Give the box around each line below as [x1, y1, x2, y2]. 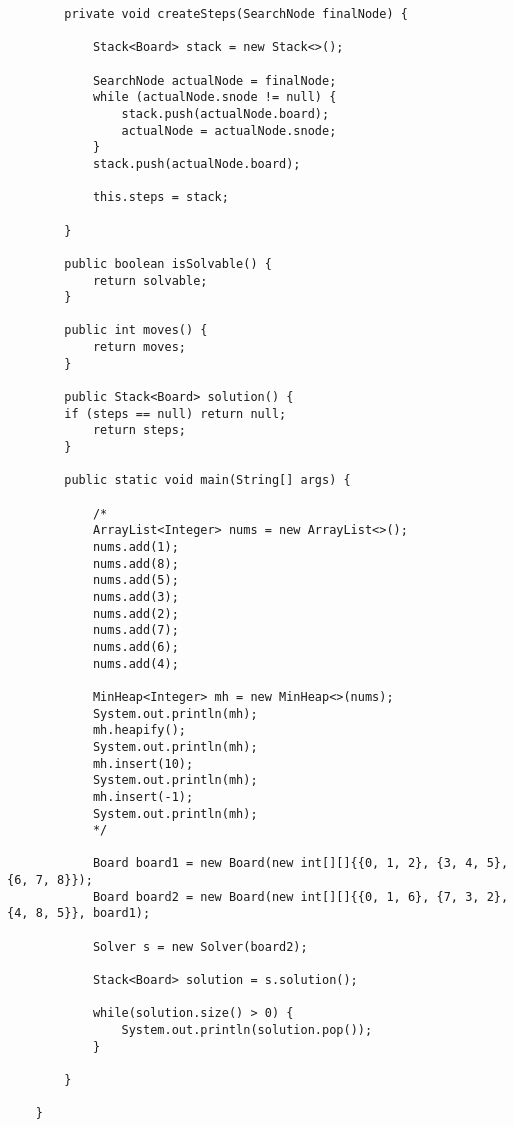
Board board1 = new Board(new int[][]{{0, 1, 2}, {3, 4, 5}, [92, 856, 509, 871]
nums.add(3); [92, 589, 179, 604]
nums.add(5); [92, 573, 179, 588]
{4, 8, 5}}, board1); [7, 906, 151, 921]
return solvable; [92, 273, 208, 288]
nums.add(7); [92, 623, 179, 638]
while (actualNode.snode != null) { [92, 90, 337, 105]
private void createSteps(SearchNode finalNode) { [64, 7, 408, 21]
